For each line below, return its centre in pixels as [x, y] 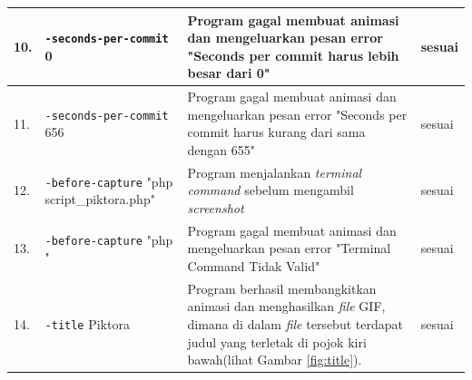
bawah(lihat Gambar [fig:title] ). [275, 360]
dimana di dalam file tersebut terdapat [295, 324]
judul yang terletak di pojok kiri [277, 341]
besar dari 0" [229, 73]
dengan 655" [221, 149]
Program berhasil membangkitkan [282, 288]
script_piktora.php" [100, 199]
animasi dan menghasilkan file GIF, [286, 306]
